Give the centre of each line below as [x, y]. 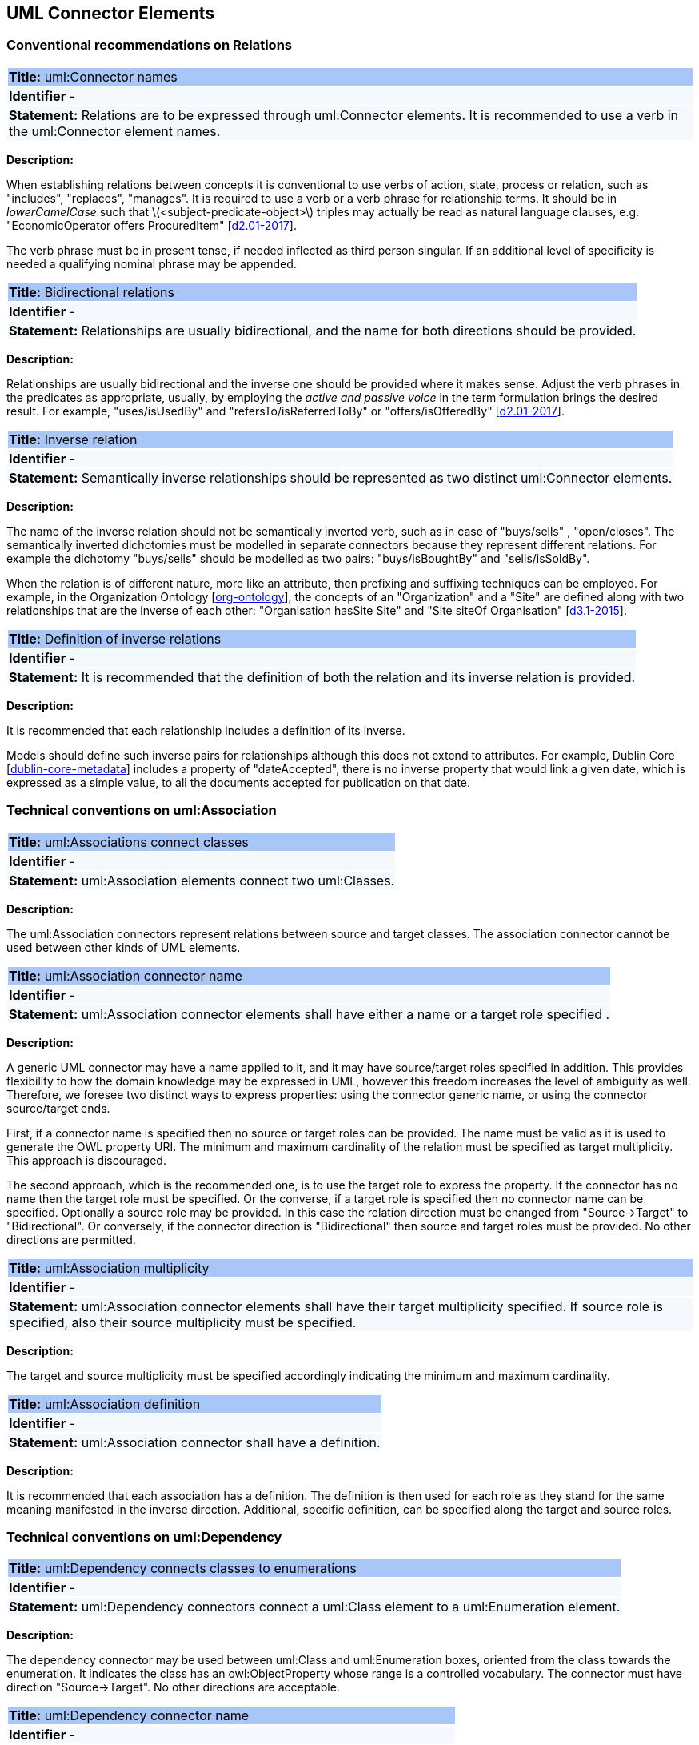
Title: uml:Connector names [93, 76]
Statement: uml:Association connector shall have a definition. [195, 1442]
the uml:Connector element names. [115, 131]
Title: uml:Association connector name [126, 975]
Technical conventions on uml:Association [142, 810]
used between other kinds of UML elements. [124, 947]
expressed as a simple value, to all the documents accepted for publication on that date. [239, 782]
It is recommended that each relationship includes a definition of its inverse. [206, 730]
